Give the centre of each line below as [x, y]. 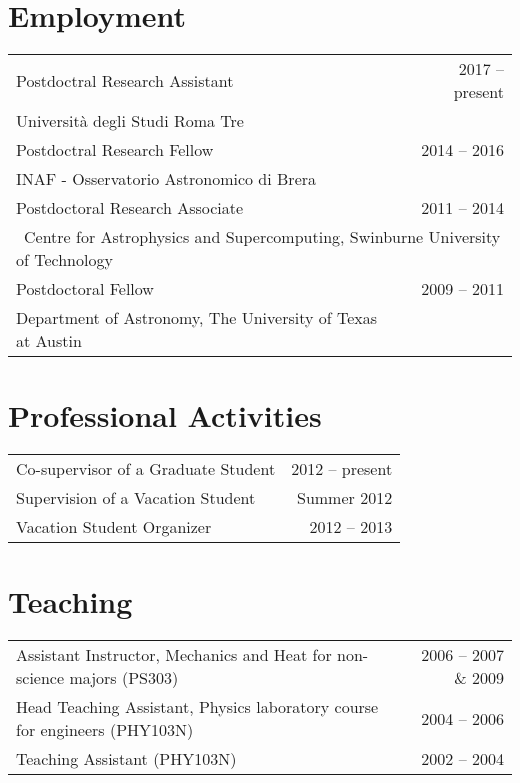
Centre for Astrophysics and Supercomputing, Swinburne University [262, 237]
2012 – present [342, 469]
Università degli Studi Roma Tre [130, 121]
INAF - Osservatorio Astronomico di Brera [166, 179]
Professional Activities [165, 415]
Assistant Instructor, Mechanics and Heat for [174, 655]
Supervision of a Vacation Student [136, 498]
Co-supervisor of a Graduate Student [146, 469]
